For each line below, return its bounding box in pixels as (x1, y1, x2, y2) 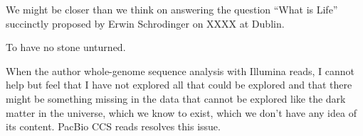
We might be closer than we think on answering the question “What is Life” (6, 2, 338, 16)
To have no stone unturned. (6, 40, 126, 55)
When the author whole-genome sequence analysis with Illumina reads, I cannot (6, 63, 354, 78)
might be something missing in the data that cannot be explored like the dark (6, 91, 346, 106)
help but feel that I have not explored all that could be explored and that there (6, 77, 352, 92)
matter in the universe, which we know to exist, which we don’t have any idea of (6, 105, 357, 120)
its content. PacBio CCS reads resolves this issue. (6, 119, 221, 134)
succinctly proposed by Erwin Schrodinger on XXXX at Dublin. (6, 16, 285, 30)
